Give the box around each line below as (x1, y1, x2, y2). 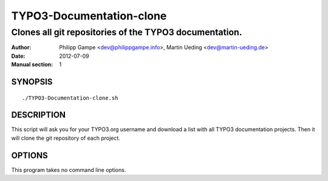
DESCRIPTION (11, 110, 66, 120)
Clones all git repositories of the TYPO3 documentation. (11, 27, 242, 38)
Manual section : (11, 61, 53, 68)
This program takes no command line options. (11, 166, 126, 173)
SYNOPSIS (11, 77, 53, 87)
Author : (11, 44, 32, 51)
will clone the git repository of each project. (11, 134, 121, 142)
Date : (11, 52, 26, 60)
